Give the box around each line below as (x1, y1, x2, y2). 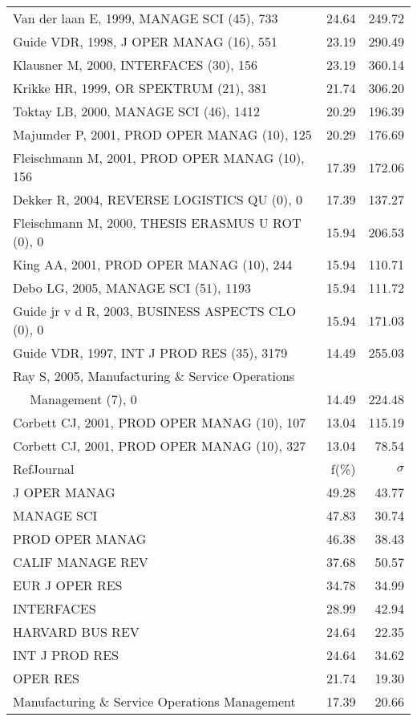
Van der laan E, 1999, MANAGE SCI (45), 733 (13, 9, 278, 27)
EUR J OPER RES (13, 576, 123, 594)
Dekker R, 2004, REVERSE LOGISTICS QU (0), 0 (13, 190, 303, 209)
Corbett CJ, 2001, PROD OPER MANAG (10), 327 (13, 436, 306, 455)
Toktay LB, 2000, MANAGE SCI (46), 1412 (13, 102, 260, 120)
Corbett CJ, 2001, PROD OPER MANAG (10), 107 (13, 413, 306, 431)
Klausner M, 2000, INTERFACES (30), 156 (13, 55, 258, 74)
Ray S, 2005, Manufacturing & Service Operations (13, 367, 295, 385)
